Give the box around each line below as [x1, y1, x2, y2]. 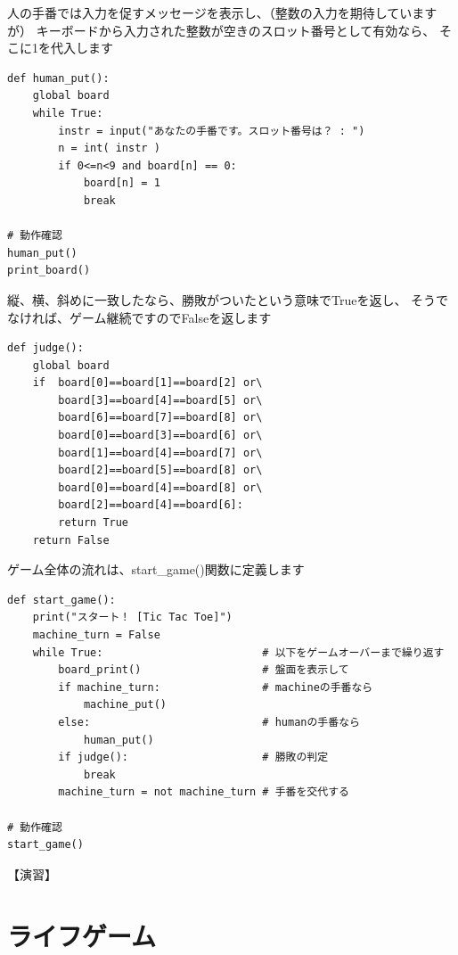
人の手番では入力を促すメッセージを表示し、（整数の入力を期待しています [7, 4, 438, 21]
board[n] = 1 [83, 177, 160, 190]
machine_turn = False [32, 629, 160, 641]
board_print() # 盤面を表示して [58, 663, 349, 677]
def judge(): [7, 342, 84, 355]
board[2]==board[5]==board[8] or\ [58, 464, 263, 477]
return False [32, 533, 110, 547]
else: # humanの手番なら [58, 715, 360, 729]
